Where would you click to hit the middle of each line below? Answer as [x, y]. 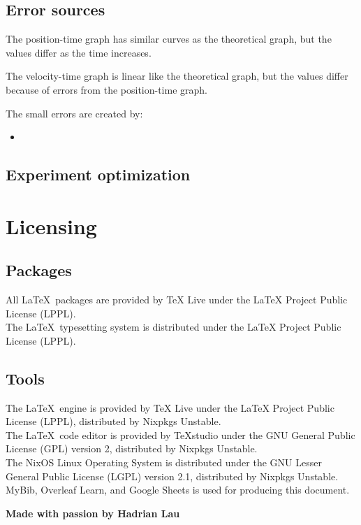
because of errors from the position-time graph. [106, 89]
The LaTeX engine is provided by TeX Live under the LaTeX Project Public [170, 407]
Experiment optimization [98, 174]
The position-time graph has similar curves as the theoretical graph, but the [169, 39]
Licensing [51, 225]
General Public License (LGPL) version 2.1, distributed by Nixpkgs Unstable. [172, 476]
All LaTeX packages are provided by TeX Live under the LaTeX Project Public [177, 300]
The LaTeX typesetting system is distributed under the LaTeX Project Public [174, 327]
